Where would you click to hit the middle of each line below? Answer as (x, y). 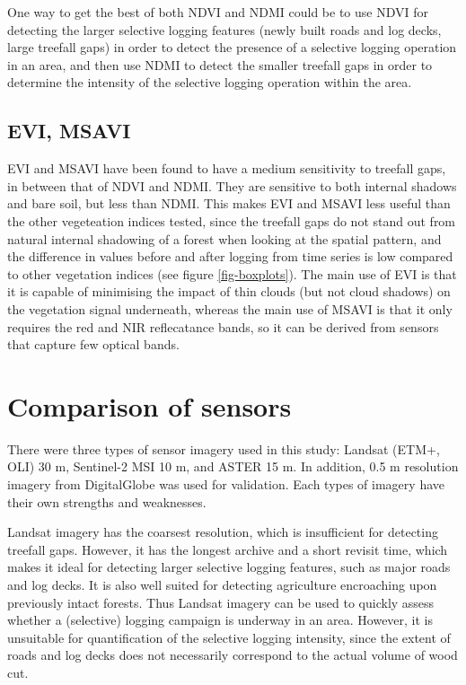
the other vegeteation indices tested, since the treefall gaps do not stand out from (232, 220)
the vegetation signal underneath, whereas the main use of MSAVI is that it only (230, 308)
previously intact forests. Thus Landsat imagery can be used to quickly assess (221, 602)
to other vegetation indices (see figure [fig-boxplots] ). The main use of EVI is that (232, 273)
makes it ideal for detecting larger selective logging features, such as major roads (229, 567)
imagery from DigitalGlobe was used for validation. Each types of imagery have (226, 484)
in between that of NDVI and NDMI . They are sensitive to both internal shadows (232, 185)
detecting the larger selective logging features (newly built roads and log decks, (224, 29)
